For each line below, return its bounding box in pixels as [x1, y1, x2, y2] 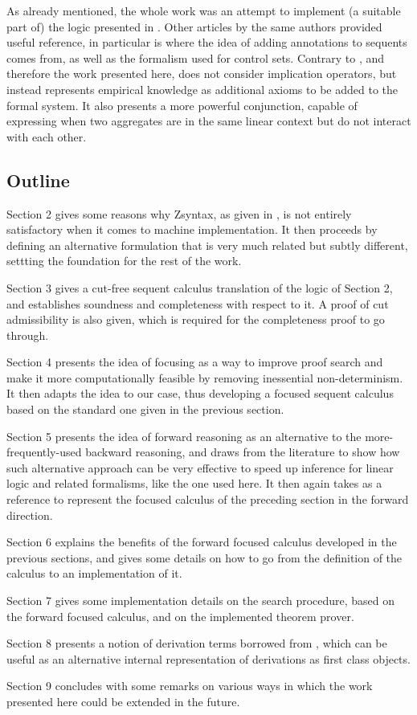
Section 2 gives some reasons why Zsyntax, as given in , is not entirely [6, 205, 352, 222]
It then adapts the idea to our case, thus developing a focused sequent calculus [6, 385, 394, 402]
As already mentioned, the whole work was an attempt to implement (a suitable [6, 2, 401, 18]
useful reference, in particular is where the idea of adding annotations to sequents [6, 34, 407, 51]
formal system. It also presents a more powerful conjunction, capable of [6, 96, 358, 113]
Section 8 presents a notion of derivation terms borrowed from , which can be [6, 635, 387, 652]
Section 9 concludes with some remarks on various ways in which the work [6, 677, 373, 694]
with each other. [6, 128, 87, 145]
